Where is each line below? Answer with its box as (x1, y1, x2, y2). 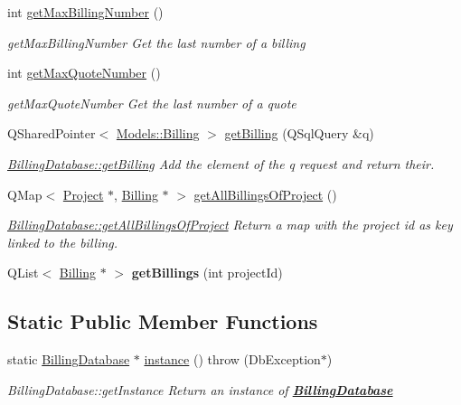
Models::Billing (116, 124, 200, 143)
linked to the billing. (7, 232, 118, 251)
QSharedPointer (7, 124, 96, 143)
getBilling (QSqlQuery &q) (224, 124, 374, 143)
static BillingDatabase (7, 350, 130, 369)
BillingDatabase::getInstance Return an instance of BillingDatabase (7, 380, 393, 399)
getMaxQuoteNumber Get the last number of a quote (7, 93, 296, 112)
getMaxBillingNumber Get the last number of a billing (7, 33, 306, 52)
